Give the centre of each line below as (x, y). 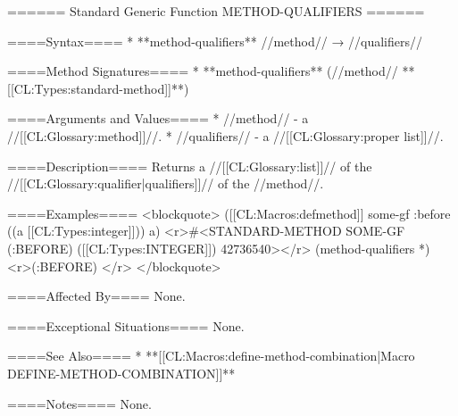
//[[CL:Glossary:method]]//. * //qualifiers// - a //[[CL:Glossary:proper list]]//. (225, 135)
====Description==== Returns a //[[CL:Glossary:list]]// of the (190, 166)
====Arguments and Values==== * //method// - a (158, 118)
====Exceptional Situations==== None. (126, 325)
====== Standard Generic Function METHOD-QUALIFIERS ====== (216, 11)
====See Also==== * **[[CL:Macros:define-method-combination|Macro (211, 356)
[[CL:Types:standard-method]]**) (98, 88)
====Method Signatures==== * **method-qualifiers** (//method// (203, 71)
